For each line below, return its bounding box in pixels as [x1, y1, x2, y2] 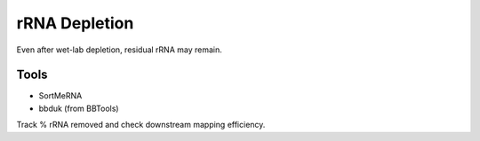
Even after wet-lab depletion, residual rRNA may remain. [16, 44, 222, 55]
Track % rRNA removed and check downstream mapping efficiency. [16, 120, 266, 130]
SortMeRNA [38, 90, 83, 101]
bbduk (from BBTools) [38, 103, 119, 114]
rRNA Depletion [16, 13, 134, 33]
